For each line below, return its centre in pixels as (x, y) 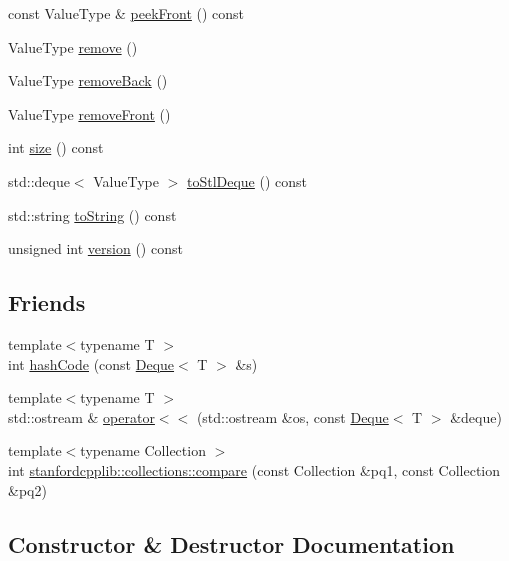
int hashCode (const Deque (91, 363)
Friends (47, 302)
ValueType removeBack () (88, 80)
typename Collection (143, 450)
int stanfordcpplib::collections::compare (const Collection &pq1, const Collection (254, 469)
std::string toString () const (92, 214)
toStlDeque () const (247, 180)
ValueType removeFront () (89, 113)
